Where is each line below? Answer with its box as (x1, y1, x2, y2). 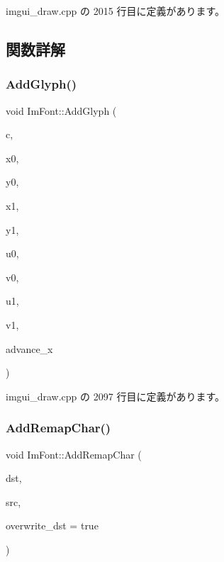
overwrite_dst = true (6, 518, 99, 533)
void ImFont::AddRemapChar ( (6, 446, 142, 461)
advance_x (6, 341, 53, 356)
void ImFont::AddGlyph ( (6, 103, 117, 118)
